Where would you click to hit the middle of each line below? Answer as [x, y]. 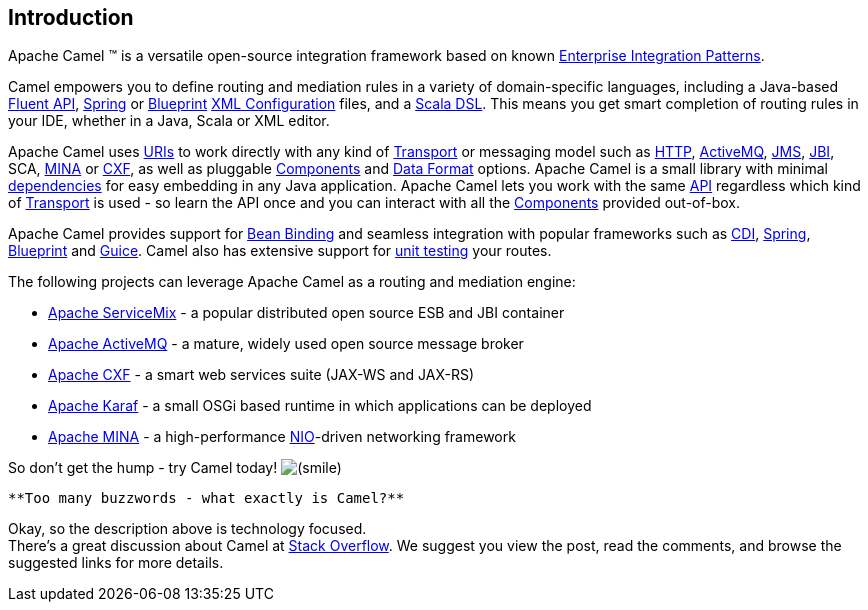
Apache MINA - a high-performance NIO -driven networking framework [282, 437]
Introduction [71, 17]
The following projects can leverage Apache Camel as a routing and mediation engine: [292, 282]
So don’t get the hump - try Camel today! [143, 468]
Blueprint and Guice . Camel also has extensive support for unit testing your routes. [280, 251]
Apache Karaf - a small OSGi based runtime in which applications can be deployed [320, 406]
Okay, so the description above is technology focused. [187, 529]
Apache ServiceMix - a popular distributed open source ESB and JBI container [306, 313]
